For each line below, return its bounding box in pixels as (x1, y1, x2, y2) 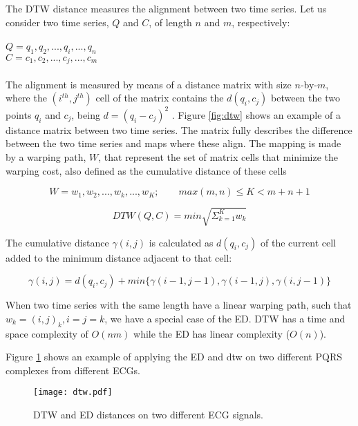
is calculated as (149, 235, 214, 249)
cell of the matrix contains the (95, 90, 224, 105)
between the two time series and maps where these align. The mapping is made (6, 136, 341, 151)
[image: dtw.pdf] (33, 387, 113, 398)
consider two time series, (6, 14, 109, 29)
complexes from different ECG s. (6, 362, 140, 377)
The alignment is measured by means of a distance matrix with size (6, 77, 292, 91)
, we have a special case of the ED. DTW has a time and (104, 311, 346, 325)
